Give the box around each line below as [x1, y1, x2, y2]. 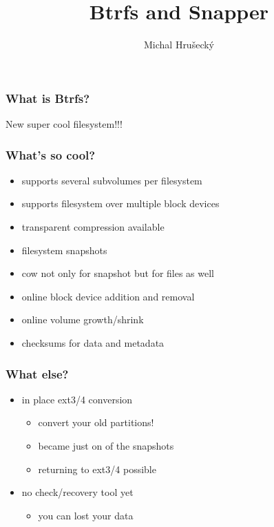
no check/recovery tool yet [21, 485, 134, 499]
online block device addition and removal [21, 289, 195, 303]
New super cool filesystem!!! [6, 117, 123, 131]
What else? [6, 365, 69, 382]
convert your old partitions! [38, 415, 154, 430]
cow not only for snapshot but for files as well [21, 266, 215, 280]
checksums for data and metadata [21, 335, 165, 349]
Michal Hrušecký [143, 37, 214, 52]
